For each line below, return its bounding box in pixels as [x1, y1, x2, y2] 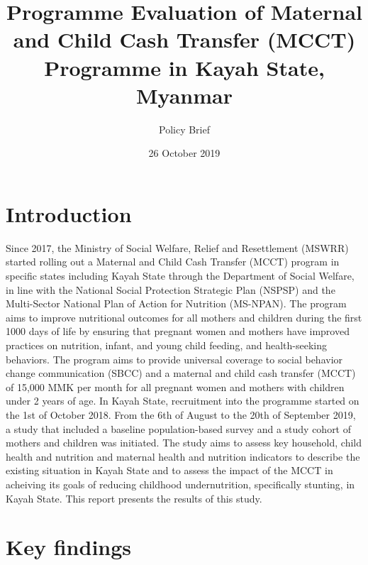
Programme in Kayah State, [44, 53, 325, 82]
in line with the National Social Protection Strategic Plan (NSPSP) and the [6, 282, 335, 297]
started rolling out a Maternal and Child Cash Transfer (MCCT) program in [6, 254, 340, 269]
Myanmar [136, 80, 233, 109]
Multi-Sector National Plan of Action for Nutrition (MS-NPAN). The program [6, 296, 347, 311]
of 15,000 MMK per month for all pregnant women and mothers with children [6, 379, 345, 394]
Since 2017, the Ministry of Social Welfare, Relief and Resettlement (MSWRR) [6, 240, 349, 255]
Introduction [6, 199, 132, 228]
